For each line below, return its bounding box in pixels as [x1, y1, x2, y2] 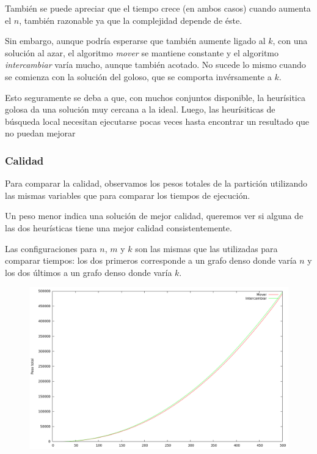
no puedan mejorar [5, 127, 76, 140]
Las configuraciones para [5, 242, 97, 255]
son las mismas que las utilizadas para [135, 242, 278, 255]
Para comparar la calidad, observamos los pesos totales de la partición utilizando [5, 177, 308, 190]
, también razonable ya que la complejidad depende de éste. [19, 13, 242, 26]
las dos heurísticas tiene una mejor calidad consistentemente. [5, 221, 232, 234]
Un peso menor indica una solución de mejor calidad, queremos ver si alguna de [5, 209, 304, 222]
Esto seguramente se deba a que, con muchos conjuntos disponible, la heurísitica [5, 91, 305, 103]
